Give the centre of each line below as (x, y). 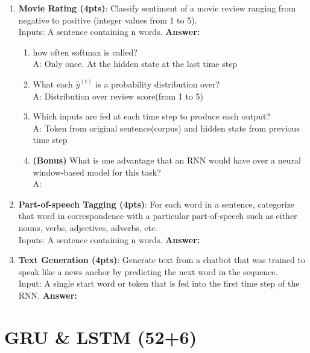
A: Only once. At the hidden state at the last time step (135, 64)
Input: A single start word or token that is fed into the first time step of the (159, 283)
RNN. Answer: (48, 295)
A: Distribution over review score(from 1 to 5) (118, 96)
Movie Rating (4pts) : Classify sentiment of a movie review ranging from (157, 8)
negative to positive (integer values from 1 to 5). (108, 20)
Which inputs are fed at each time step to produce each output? (151, 116)
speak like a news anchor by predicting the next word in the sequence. (148, 271)
